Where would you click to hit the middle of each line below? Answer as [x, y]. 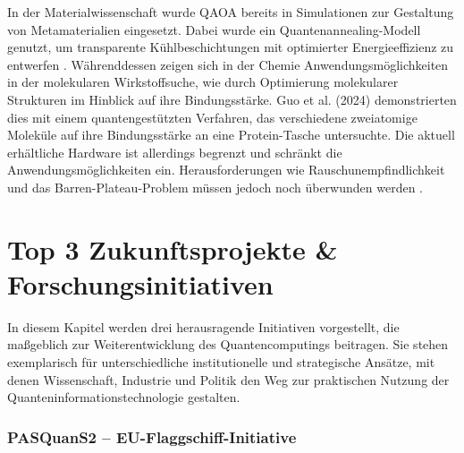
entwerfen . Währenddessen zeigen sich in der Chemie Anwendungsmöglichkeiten [228, 64]
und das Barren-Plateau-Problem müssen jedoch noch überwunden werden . [215, 187]
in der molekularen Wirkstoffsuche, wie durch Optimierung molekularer [203, 82]
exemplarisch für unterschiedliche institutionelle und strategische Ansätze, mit [221, 362]
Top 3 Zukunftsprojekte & [173, 248]
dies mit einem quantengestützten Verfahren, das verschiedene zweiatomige [212, 117]
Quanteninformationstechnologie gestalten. [124, 397]
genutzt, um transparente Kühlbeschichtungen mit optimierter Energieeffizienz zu [231, 47]
